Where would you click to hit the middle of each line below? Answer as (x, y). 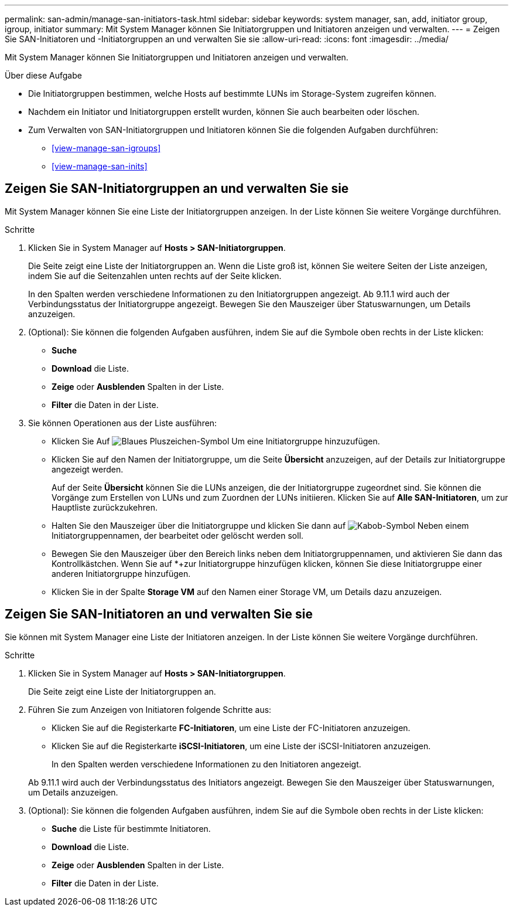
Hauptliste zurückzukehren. (105, 507)
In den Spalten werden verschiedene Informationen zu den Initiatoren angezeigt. (206, 764)
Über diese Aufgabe (43, 75)
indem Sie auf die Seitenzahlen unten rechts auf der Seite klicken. (155, 276)
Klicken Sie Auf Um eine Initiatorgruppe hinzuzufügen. (216, 441)
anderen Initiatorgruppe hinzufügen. (121, 573)
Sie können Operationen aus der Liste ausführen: (123, 423)
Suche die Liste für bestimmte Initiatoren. (131, 828)
